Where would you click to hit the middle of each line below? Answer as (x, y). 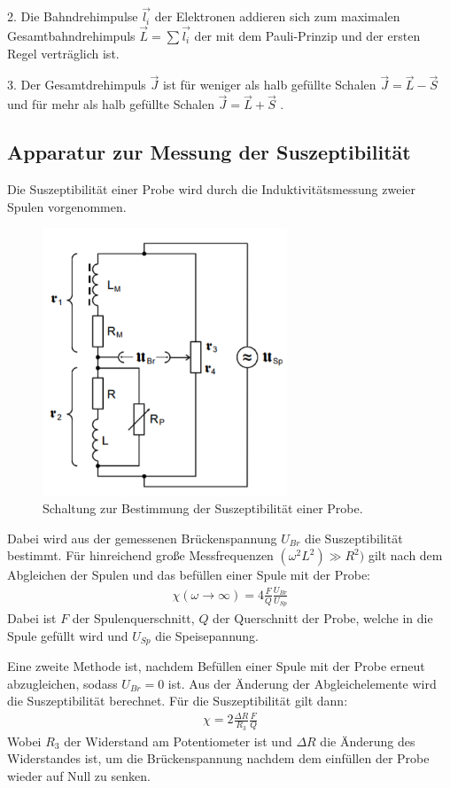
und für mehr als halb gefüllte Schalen (111, 104)
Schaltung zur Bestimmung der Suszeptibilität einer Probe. (203, 508)
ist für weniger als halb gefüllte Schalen (269, 85)
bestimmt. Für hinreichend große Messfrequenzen (140, 555)
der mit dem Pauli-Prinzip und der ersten (307, 36)
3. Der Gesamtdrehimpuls (77, 85)
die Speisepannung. (207, 635)
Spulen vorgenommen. (67, 206)
